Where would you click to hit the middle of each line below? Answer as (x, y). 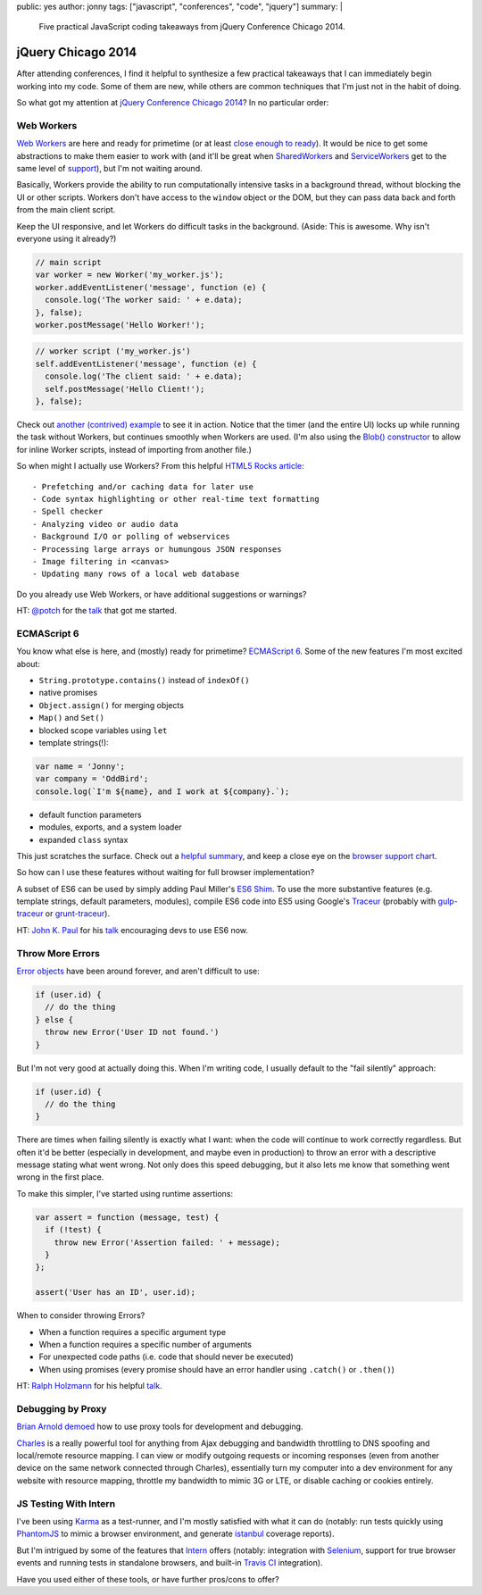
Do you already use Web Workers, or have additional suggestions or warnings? (162, 594)
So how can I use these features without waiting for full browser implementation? (166, 873)
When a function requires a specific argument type (133, 1332)
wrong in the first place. (60, 1177)
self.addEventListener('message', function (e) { (146, 363)
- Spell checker (68, 512)
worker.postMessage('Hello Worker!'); (120, 325)
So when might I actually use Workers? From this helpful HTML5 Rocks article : (161, 466)
